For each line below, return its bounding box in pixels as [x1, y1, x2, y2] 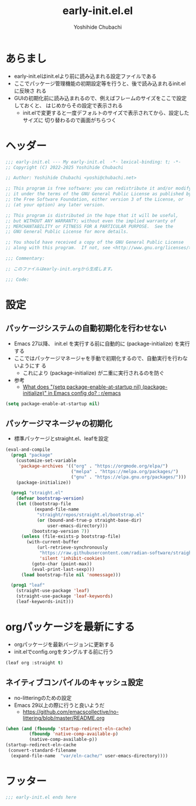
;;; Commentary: [5, 256, 45, 261]
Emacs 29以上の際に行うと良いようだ [13, 702, 105, 709]
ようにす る [19, 362, 47, 369]
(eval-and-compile [5, 447, 50, 453]
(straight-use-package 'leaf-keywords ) [16, 593, 114, 599]
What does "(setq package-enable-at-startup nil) [22, 383, 142, 390]
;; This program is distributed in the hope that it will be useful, [5, 212, 179, 218]
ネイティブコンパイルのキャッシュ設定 [5, 678, 144, 688]
